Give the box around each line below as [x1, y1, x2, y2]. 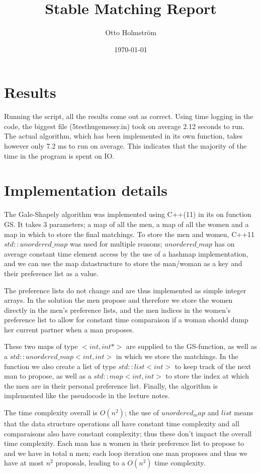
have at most [4, 457, 44, 468]
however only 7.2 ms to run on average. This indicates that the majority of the [4, 141, 247, 151]
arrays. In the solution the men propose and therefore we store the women [4, 295, 233, 305]
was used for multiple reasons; [69, 239, 162, 249]
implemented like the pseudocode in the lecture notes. [4, 390, 170, 401]
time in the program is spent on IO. [4, 150, 115, 161]
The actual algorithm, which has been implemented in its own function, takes [4, 131, 243, 141]
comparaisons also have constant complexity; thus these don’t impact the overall [4, 428, 252, 438]
